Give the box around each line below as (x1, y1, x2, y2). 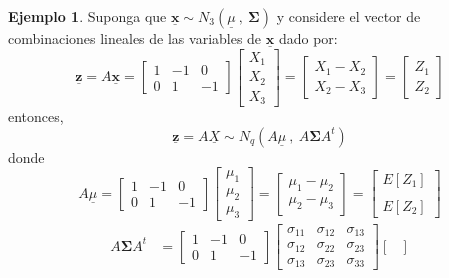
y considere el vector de (276, 6, 421, 26)
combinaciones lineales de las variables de (8, 28, 262, 48)
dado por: (278, 28, 338, 48)
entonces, (8, 106, 64, 127)
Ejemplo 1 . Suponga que (8, 6, 167, 26)
